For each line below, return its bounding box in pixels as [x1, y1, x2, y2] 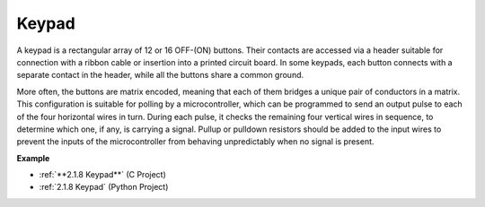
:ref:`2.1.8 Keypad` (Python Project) [39, 182, 169, 193]
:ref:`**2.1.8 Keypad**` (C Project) [39, 169, 166, 180]
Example [16, 152, 50, 163]
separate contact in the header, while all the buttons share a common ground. [16, 70, 304, 81]
